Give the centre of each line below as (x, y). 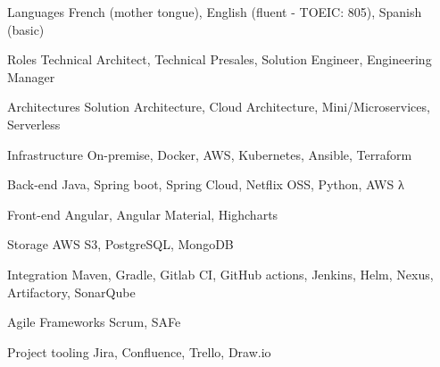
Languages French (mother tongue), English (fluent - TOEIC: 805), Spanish (215, 12)
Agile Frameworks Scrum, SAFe (94, 322)
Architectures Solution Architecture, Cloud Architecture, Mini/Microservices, (219, 107)
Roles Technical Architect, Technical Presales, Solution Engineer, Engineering (220, 59)
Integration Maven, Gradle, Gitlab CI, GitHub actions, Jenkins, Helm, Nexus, (220, 274)
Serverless (34, 124)
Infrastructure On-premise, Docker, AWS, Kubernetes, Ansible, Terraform (210, 154)
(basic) (26, 29)
